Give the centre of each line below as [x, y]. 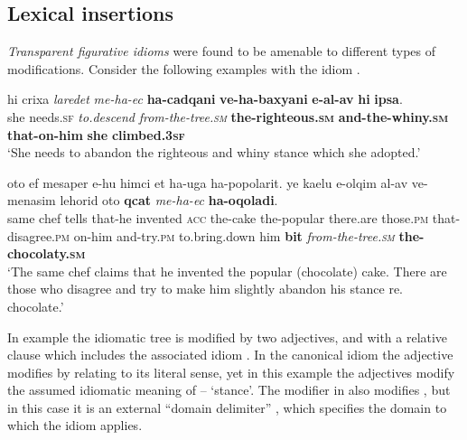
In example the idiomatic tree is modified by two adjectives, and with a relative [228, 337]
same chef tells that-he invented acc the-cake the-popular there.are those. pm [218, 217]
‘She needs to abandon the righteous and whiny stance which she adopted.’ [214, 152]
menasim [32, 200]
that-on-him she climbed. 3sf [96, 134]
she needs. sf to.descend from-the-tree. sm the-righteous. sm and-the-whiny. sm [228, 116]
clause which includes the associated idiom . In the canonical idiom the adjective [230, 355]
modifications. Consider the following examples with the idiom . [184, 68]
